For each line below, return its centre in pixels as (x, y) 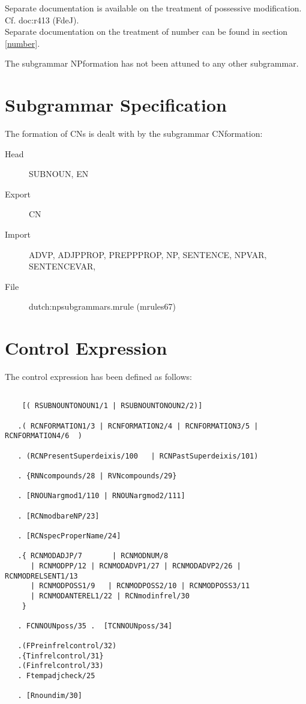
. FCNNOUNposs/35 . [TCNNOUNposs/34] (95, 626)
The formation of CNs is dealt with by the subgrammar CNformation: (134, 134)
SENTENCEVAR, (62, 266)
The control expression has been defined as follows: (98, 377)
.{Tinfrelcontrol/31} (61, 656)
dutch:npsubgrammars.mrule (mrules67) (103, 306)
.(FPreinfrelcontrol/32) (67, 646)
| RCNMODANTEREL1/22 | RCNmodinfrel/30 (110, 596)
